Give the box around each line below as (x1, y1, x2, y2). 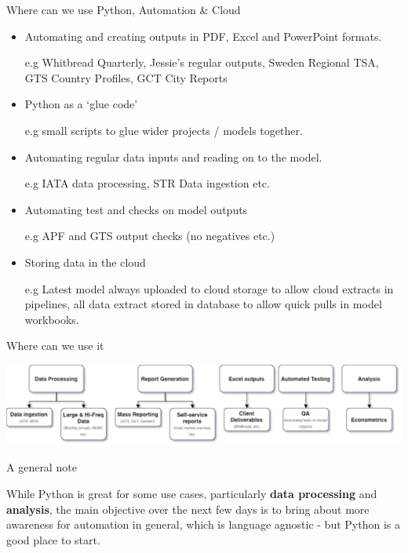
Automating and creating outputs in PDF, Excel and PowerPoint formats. (24, 27, 382, 44)
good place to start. (6, 531, 100, 548)
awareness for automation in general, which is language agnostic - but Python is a (6, 516, 400, 533)
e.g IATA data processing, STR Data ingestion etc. (24, 175, 270, 191)
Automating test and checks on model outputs (24, 201, 248, 217)
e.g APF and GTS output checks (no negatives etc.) (24, 227, 275, 244)
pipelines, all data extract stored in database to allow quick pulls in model (24, 296, 382, 312)
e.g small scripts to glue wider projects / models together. (24, 122, 303, 138)
